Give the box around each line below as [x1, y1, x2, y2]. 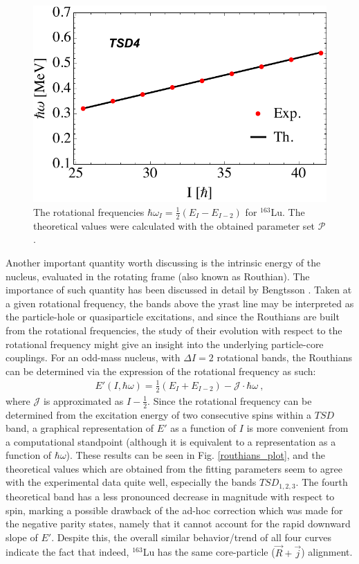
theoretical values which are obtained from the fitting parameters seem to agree [6, 461, 342, 475]
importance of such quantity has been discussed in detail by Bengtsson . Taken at [6, 282, 352, 297]
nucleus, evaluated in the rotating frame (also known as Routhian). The [6, 269, 310, 283]
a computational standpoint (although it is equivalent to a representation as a [6, 434, 336, 448]
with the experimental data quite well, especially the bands [6, 475, 257, 489]
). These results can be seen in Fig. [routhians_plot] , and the [66, 448, 326, 462]
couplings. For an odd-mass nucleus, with [6, 350, 181, 365]
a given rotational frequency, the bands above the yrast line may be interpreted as [6, 295, 354, 310]
